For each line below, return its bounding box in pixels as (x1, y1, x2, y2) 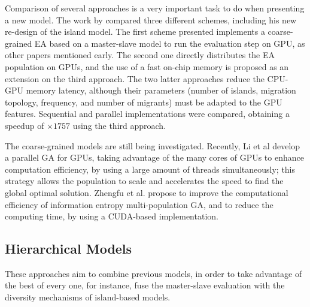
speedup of (5, 119, 44, 131)
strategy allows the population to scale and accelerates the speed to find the (5, 174, 284, 187)
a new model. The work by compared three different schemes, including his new (5, 13, 297, 26)
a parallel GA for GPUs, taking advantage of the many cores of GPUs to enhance (5, 151, 304, 164)
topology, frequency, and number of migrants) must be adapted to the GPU (5, 95, 282, 108)
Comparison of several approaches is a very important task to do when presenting (5, 2, 305, 14)
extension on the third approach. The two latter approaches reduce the (5, 72, 265, 85)
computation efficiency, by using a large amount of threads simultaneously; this (5, 162, 296, 175)
